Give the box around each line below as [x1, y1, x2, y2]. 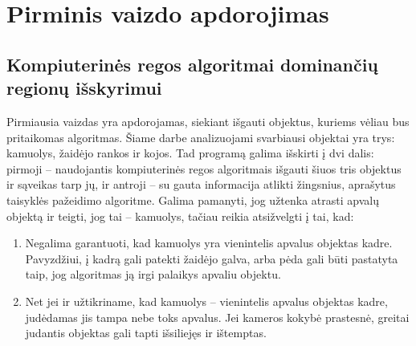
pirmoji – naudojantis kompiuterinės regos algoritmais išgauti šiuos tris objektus [6, 160, 402, 177]
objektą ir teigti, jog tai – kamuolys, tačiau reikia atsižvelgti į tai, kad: [6, 207, 354, 224]
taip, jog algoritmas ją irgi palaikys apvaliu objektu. [25, 266, 281, 283]
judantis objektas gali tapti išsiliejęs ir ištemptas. [25, 324, 267, 341]
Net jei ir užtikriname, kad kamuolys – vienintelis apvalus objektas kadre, [25, 292, 388, 309]
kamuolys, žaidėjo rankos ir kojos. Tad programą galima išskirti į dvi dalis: [6, 145, 374, 161]
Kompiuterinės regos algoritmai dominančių [6, 51, 378, 76]
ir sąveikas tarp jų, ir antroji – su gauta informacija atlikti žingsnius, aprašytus [6, 176, 396, 193]
